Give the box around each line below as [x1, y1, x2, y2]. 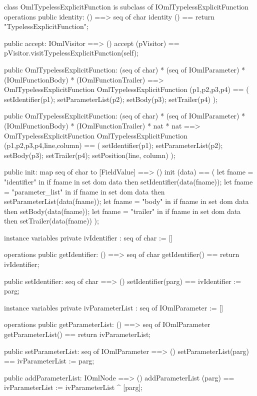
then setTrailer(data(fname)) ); [4, 215, 99, 226]
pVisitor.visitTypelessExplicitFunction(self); [4, 47, 139, 58]
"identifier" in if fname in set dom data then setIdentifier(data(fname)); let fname [4, 176, 253, 186]
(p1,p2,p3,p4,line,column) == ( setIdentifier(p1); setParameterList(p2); [4, 140, 223, 150]
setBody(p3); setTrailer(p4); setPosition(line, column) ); [4, 149, 175, 160]
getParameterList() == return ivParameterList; [4, 329, 151, 339]
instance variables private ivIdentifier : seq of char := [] [4, 232, 173, 242]
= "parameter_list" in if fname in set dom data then [4, 186, 165, 196]
